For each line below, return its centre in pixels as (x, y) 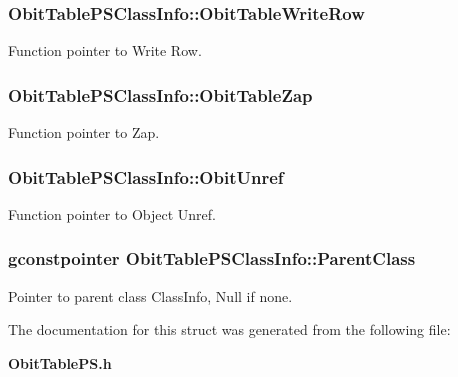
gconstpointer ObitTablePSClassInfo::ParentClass (212, 258)
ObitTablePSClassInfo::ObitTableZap (160, 94)
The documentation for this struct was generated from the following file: (229, 329)
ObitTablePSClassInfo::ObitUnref (146, 176)
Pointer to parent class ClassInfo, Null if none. (150, 295)
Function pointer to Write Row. (105, 50)
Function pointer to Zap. (84, 132)
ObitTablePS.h (60, 362)
